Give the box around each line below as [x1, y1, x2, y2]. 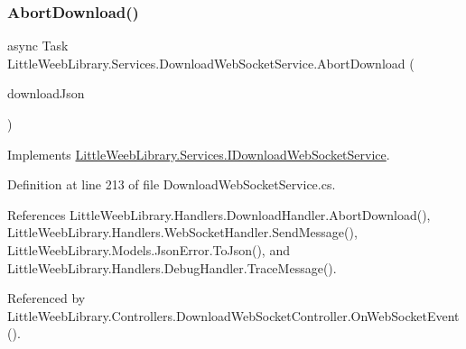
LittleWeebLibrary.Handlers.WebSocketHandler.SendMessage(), [7, 223, 358, 242]
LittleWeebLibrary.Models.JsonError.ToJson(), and [7, 240, 290, 259]
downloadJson [7, 84, 85, 103]
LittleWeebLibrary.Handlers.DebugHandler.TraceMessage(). [7, 258, 337, 277]
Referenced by [7, 289, 86, 308]
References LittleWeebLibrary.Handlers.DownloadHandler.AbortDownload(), [7, 205, 431, 224]
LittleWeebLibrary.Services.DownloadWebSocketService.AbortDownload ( [7, 53, 415, 72]
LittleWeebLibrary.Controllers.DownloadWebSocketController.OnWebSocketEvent [7, 306, 460, 325]
